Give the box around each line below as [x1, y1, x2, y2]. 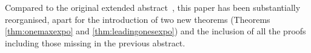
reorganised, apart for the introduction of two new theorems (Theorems [5, 13, 270, 25]
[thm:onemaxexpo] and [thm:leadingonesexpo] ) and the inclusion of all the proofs [5, 25, 306, 37]
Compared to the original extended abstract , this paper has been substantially [5, 1, 301, 13]
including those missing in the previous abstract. [5, 36, 186, 49]
